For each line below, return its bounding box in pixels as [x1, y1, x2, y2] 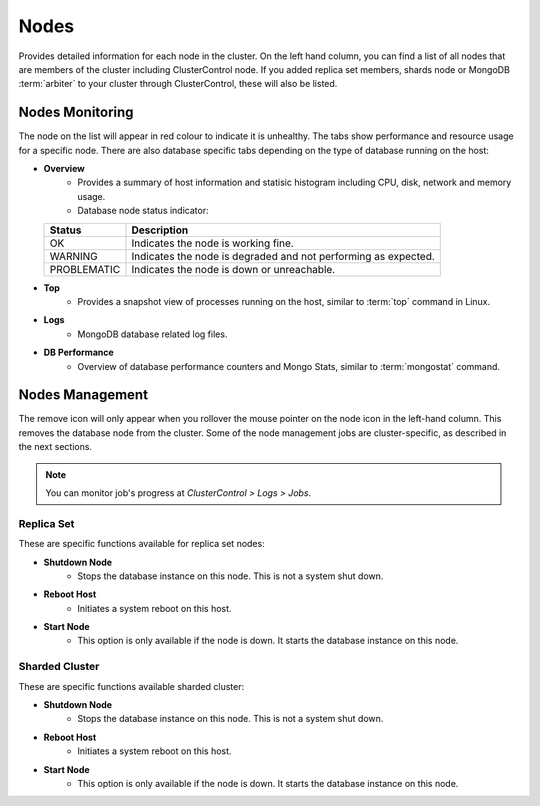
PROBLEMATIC [49, 262, 121, 276]
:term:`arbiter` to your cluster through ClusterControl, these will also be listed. [18, 78, 338, 90]
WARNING [49, 249, 99, 263]
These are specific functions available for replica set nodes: [18, 538, 265, 550]
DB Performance [43, 346, 114, 359]
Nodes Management [18, 386, 149, 404]
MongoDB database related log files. [77, 328, 228, 340]
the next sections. [18, 441, 93, 453]
